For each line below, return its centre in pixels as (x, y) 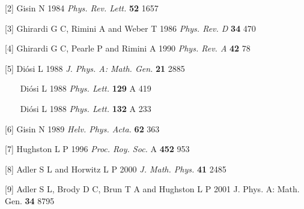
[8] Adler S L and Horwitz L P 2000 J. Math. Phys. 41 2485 (116, 169)
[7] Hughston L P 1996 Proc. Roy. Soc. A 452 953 (97, 149)
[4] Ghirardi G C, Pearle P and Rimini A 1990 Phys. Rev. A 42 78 (128, 48)
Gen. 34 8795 (30, 200)
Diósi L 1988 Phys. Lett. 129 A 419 (86, 88)
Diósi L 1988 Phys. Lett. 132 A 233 (86, 108)
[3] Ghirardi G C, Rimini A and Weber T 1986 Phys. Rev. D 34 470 (130, 28)
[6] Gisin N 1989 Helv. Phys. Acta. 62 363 (82, 128)
